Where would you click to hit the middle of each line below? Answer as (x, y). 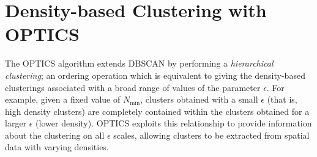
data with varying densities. (57, 147)
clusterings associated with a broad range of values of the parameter (133, 87)
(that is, (282, 99)
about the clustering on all (55, 135)
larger (16, 123)
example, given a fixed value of (63, 99)
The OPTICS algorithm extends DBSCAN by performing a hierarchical (139, 63)
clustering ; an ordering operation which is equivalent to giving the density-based (155, 75)
